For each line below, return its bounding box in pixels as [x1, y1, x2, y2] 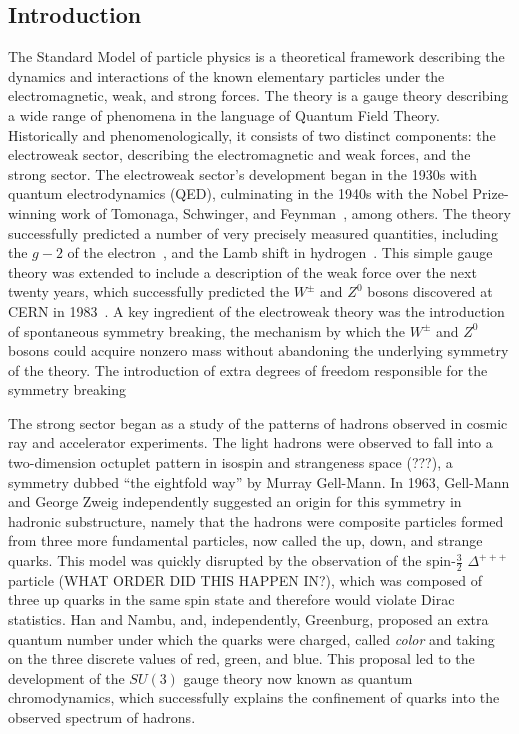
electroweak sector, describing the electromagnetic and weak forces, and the [8, 144, 471, 165]
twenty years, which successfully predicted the [8, 281, 290, 302]
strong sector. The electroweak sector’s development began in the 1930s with [8, 163, 478, 184]
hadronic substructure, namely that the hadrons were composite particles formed [8, 510, 504, 531]
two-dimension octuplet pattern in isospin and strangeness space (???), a [8, 452, 453, 473]
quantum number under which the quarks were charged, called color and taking [8, 628, 495, 649]
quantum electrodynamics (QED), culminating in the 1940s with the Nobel [8, 183, 468, 204]
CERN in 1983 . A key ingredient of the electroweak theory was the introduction [8, 300, 505, 321]
